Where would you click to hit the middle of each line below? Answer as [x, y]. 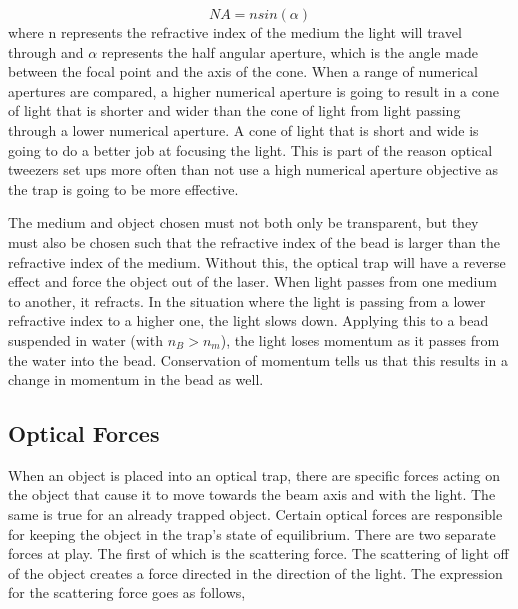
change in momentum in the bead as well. [136, 379]
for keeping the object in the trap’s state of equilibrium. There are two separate [252, 533]
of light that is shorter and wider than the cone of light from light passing [234, 110]
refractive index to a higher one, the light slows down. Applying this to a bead [248, 320]
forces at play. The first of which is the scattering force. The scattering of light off [258, 553]
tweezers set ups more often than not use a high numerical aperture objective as [253, 169]
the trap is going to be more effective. [123, 188]
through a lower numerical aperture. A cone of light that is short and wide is [243, 129]
